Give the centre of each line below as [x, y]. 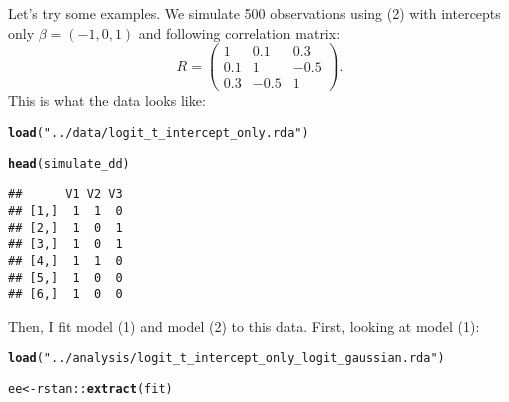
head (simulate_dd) [69, 163]
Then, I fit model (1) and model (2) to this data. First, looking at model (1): [244, 325]
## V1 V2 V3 [65, 194]
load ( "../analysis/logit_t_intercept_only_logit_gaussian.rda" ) [226, 358]
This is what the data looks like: [107, 100]
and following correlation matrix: [239, 32]
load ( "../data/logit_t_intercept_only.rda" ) [158, 132]
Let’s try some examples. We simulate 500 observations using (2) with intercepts [254, 13]
